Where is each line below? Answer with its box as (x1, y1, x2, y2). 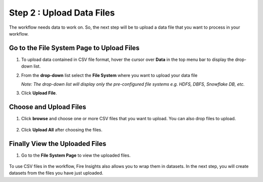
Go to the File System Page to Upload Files (9, 44, 140, 52)
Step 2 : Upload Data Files (9, 7, 115, 18)
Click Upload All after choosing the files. (21, 127, 103, 132)
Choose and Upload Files (9, 103, 86, 111)
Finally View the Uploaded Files (9, 139, 107, 148)
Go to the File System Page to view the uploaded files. (21, 152, 131, 158)
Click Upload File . (21, 90, 57, 96)
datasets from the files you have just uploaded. (9, 170, 103, 176)
